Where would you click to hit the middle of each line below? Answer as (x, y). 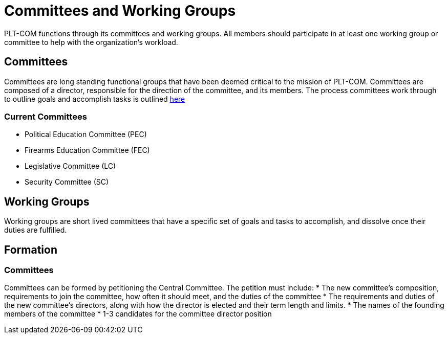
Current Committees (46, 116)
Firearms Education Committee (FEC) (87, 150)
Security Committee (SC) (67, 182)
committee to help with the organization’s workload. (91, 42)
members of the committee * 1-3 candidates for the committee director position (138, 314)
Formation (31, 250)
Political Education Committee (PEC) (86, 134)
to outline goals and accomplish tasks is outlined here (95, 99)
